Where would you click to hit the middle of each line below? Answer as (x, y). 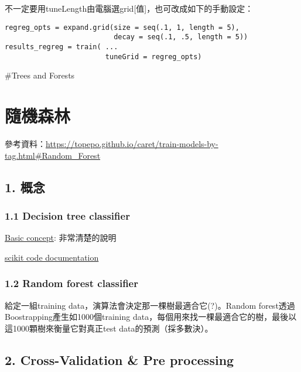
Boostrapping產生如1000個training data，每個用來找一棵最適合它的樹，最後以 (151, 317)
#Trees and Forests (40, 75)
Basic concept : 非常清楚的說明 (61, 238)
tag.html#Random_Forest (53, 155)
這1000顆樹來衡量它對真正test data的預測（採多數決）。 (109, 328)
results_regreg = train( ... (61, 47)
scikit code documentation (52, 257)
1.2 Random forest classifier (71, 283)
